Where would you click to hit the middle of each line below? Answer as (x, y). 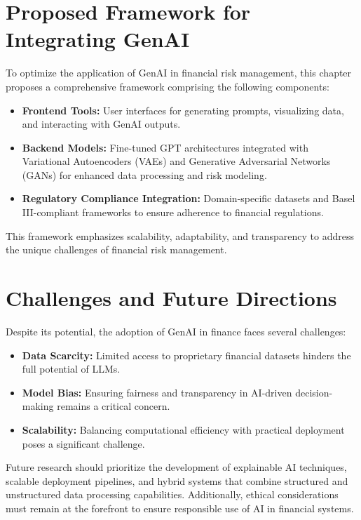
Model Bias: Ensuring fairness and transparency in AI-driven (157, 392)
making (38, 406)
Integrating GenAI (98, 39)
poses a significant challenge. (83, 443)
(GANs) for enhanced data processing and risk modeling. (144, 174)
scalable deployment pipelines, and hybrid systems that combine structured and (177, 480)
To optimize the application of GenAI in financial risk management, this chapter (179, 73)
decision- (314, 392)
